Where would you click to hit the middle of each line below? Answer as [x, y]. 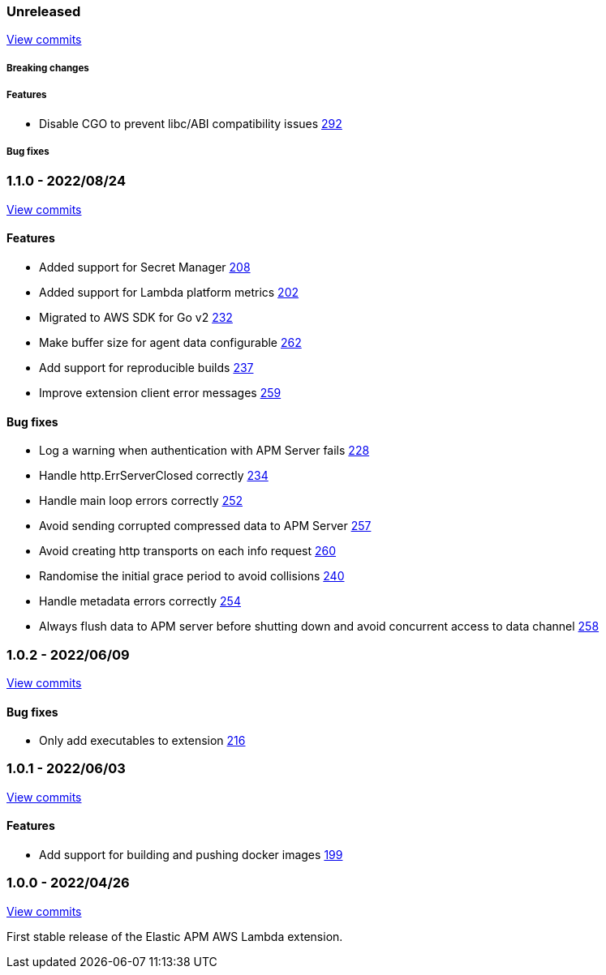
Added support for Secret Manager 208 [145, 267]
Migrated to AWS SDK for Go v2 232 [136, 317]
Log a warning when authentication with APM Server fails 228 [204, 451]
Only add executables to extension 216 [142, 741]
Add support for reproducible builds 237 [146, 367]
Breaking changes [48, 68]
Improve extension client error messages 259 [160, 392]
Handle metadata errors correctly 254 [140, 601]
